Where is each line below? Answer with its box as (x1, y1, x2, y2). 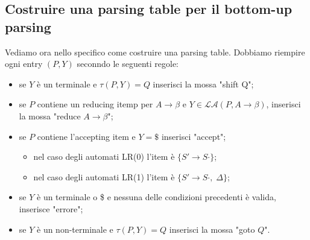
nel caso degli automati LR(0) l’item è (33, 150, 175, 163)
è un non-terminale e (37, 223, 113, 235)
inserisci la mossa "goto (169, 223, 255, 235)
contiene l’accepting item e (37, 130, 136, 142)
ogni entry (5, 57, 43, 70)
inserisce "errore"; (19, 202, 83, 215)
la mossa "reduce (19, 109, 81, 122)
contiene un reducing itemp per (37, 98, 153, 110)
